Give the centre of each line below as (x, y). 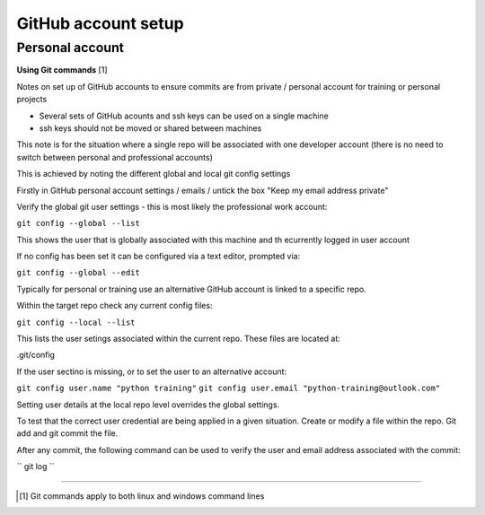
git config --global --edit (79, 273)
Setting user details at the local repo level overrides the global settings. (148, 405)
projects (32, 100)
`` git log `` (35, 467)
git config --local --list (76, 322)
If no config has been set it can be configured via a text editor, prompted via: (159, 257)
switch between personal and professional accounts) (115, 157)
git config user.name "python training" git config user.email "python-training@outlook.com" (229, 388)
